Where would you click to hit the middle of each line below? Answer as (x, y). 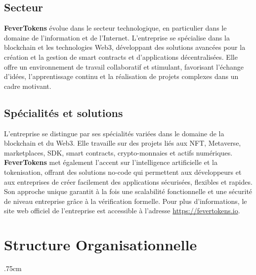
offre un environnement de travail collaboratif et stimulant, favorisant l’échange (124, 66)
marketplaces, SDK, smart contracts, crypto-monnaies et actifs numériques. (118, 152)
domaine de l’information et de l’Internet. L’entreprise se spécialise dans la (117, 37)
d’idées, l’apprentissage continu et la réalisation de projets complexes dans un (121, 76)
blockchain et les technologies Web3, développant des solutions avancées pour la (125, 47)
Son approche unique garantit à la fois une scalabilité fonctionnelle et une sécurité (128, 191)
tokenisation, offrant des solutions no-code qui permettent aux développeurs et (123, 172)
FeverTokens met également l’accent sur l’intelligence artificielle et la (111, 162)
